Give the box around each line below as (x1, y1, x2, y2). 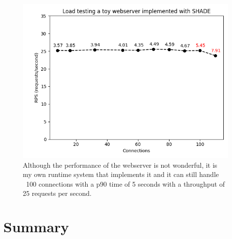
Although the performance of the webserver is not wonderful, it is (23, 159, 217, 170)
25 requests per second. (23, 188, 92, 198)
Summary (3, 217, 69, 237)
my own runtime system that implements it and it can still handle (23, 169, 219, 179)
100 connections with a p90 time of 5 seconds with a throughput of (26, 178, 225, 189)
